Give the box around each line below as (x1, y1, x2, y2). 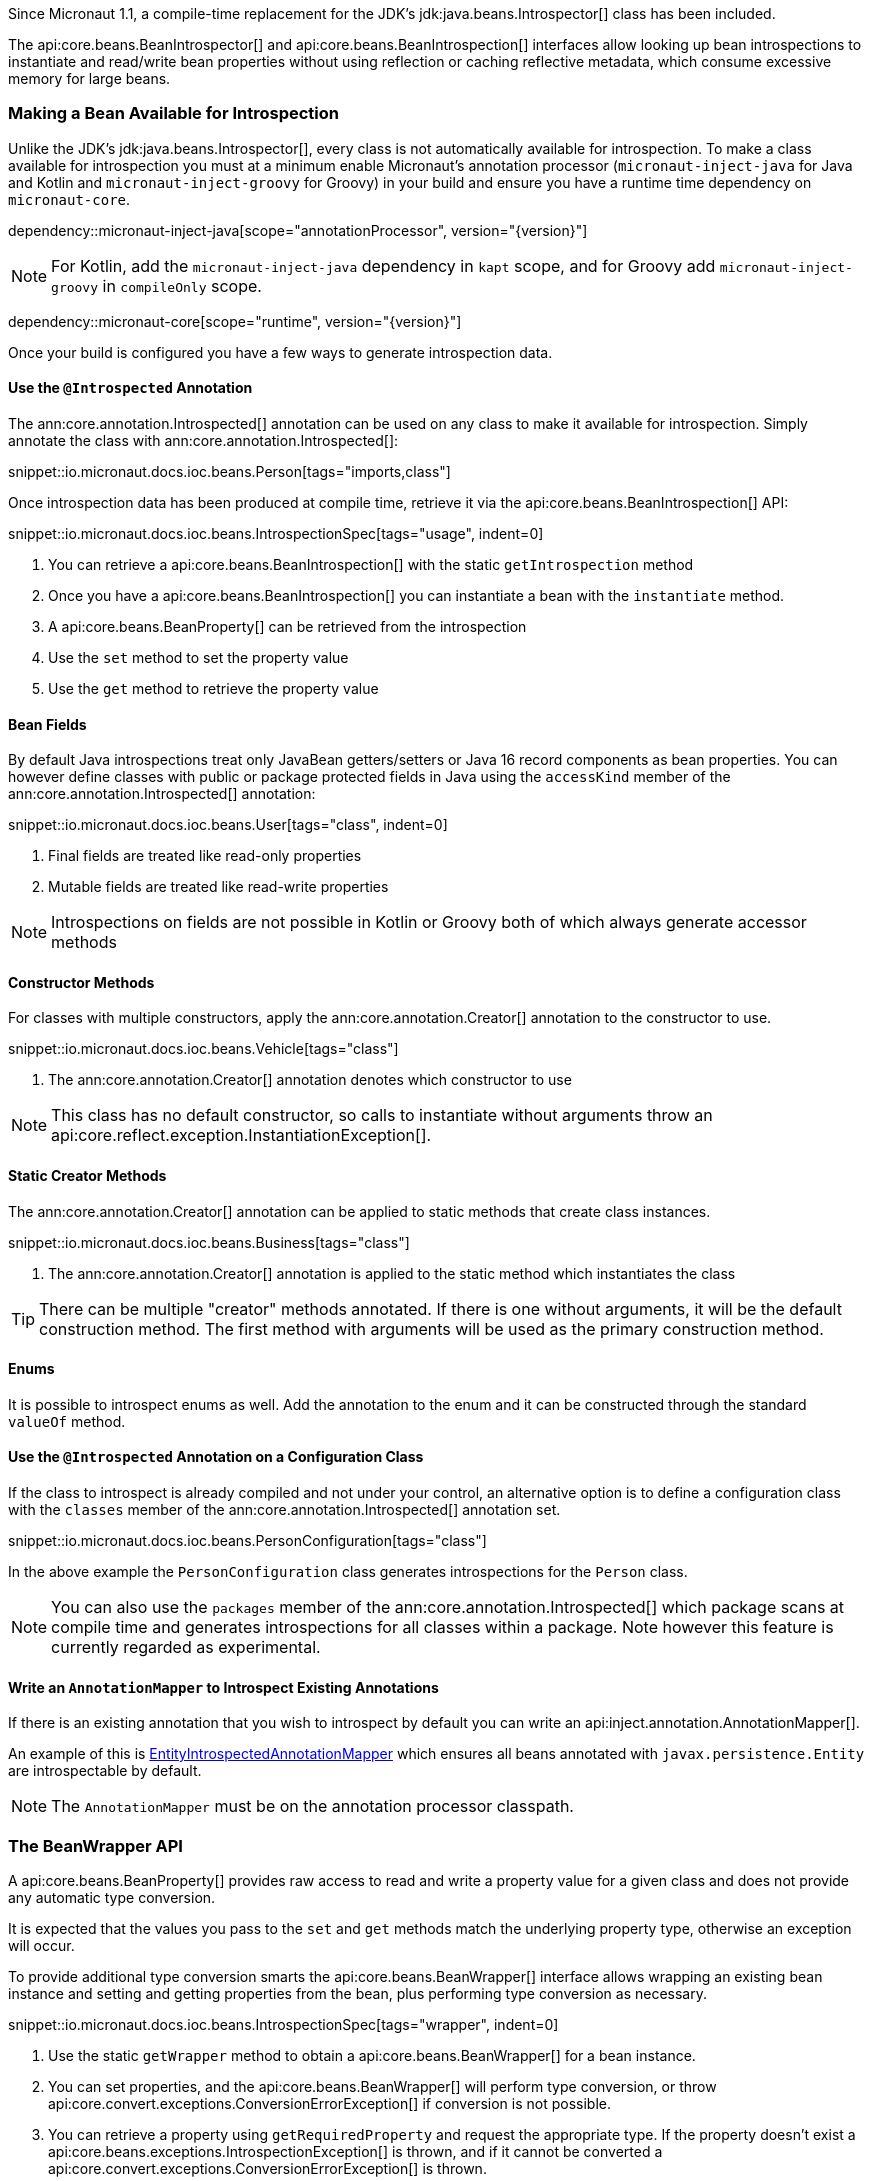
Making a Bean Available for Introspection (8, 103, 339, 124)
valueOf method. (8, 1412, 126, 1430)
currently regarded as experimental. (51, 1637, 321, 1658)
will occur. (8, 1937, 75, 1955)
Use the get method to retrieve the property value (48, 679, 379, 697)
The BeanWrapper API (8, 1835, 183, 1856)
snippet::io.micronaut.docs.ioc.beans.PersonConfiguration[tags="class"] (8, 1532, 487, 1550)
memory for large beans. (8, 70, 171, 87)
